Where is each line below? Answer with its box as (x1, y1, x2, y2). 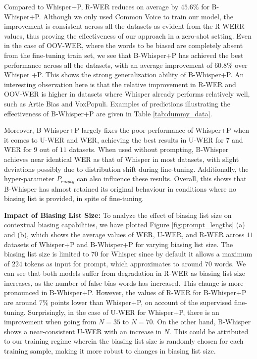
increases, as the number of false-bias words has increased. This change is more (4, 277, 244, 288)
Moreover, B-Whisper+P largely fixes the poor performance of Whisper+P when (4, 125, 250, 135)
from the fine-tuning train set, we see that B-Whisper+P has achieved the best (4, 50, 244, 60)
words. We (214, 258, 246, 268)
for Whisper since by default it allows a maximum (100, 249, 253, 259)
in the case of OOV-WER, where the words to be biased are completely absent (4, 40, 243, 51)
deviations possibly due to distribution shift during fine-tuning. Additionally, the (4, 163, 249, 174)
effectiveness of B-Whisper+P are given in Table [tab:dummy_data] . (4, 108, 212, 118)
